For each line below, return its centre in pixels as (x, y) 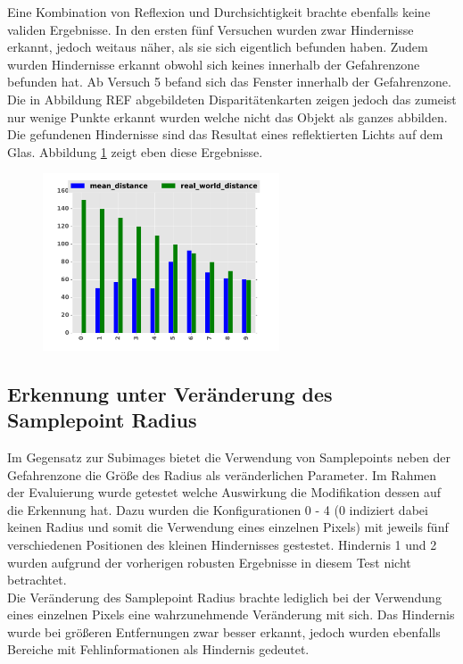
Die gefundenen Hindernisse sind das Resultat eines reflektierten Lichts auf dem (225, 134)
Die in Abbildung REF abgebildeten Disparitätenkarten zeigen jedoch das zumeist (232, 99)
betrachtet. (37, 580)
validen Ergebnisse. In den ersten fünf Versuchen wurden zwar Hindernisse (211, 29)
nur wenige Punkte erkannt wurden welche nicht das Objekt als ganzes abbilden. (227, 116)
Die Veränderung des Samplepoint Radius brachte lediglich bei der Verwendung (224, 597)
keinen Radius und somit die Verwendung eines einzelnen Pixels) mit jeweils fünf (228, 527)
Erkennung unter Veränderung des (170, 393)
